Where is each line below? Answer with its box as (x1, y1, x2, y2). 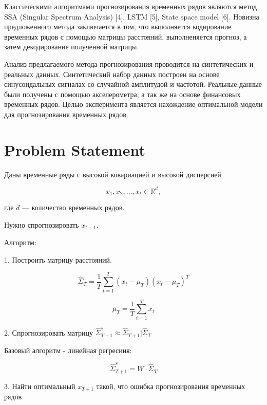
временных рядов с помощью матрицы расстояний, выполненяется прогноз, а (4, 31, 247, 42)
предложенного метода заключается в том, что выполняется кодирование (4, 21, 232, 32)
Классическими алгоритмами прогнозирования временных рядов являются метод (4, 1, 257, 11)
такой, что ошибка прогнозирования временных (96, 380, 245, 391)
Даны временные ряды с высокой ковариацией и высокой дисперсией (4, 169, 221, 179)
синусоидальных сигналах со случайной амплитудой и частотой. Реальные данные (4, 79, 262, 89)
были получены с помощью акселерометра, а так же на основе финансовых (4, 88, 241, 99)
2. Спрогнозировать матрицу (4, 327, 93, 338)
